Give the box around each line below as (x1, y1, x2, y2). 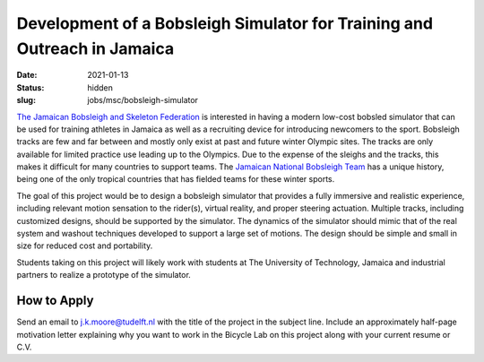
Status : (16, 82, 45, 93)
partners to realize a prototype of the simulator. (16, 270, 192, 280)
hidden (87, 82, 114, 93)
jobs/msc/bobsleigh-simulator (87, 95, 199, 106)
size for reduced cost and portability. (16, 240, 153, 251)
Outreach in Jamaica (16, 39, 175, 58)
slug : (16, 95, 36, 106)
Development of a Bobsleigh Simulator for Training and (16, 13, 434, 33)
